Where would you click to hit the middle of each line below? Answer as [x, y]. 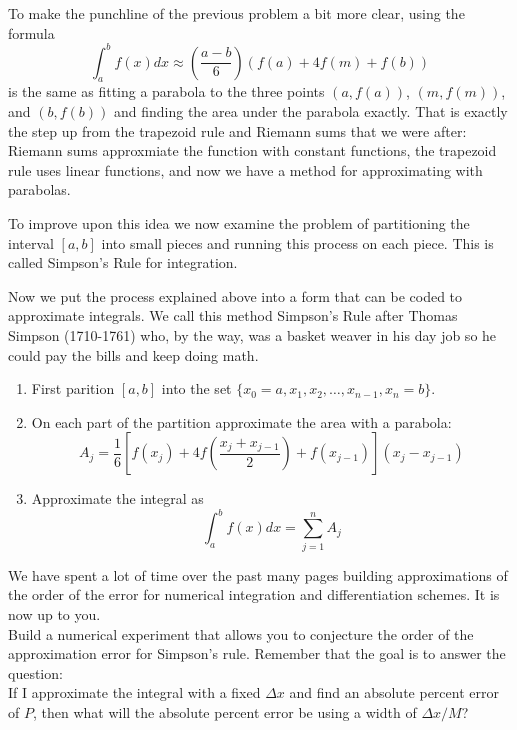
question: [35, 672]
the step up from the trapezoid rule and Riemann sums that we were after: [237, 130]
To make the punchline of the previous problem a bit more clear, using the [236, 13]
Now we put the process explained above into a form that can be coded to [235, 295]
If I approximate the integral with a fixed [134, 692]
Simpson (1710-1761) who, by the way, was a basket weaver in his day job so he [252, 335]
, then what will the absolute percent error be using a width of [224, 711]
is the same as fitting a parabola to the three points [166, 91]
